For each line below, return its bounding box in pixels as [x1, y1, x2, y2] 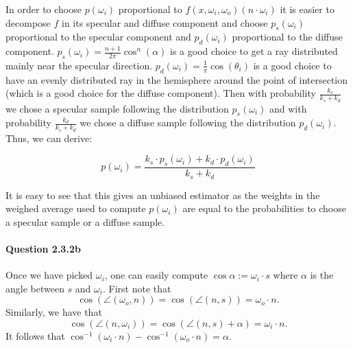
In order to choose [5, 2, 82, 16]
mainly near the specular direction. [5, 58, 153, 72]
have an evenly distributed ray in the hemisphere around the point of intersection [5, 72, 348, 86]
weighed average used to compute [5, 201, 146, 216]
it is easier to [280, 2, 334, 16]
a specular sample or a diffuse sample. [5, 214, 165, 229]
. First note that [102, 281, 171, 295]
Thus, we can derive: [5, 130, 93, 145]
